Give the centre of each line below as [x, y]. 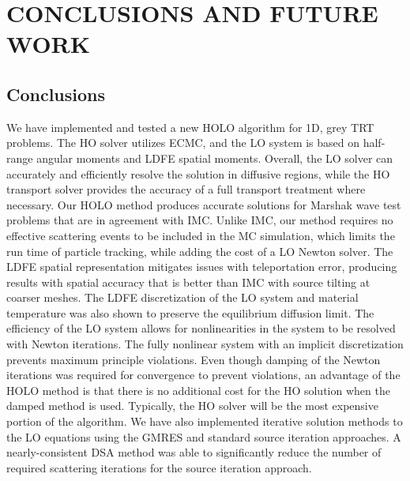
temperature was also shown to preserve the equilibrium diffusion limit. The [190, 312]
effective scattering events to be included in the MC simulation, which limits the [201, 235]
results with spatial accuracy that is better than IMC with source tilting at [188, 282]
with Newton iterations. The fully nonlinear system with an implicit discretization [205, 344]
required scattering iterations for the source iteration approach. [159, 467]
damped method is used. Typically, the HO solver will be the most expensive [192, 406]
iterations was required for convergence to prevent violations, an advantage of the [203, 375]
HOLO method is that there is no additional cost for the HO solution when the [198, 390]
